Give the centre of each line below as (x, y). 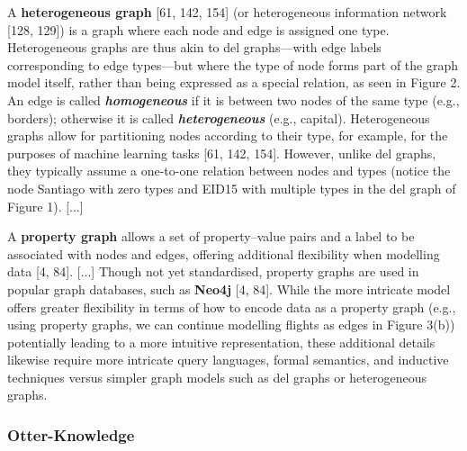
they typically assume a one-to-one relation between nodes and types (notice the (229, 171)
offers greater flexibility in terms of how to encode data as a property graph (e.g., (232, 307)
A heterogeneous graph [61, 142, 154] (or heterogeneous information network (227, 12)
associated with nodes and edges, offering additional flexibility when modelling (224, 253)
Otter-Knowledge (71, 434)
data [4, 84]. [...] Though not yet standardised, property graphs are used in (213, 271)
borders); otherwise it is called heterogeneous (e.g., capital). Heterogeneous (219, 117)
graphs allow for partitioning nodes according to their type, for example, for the (228, 135)
